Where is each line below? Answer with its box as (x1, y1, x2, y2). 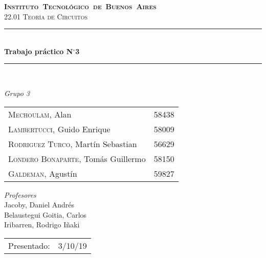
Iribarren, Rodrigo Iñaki (4, 219, 80, 230)
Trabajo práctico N (4, 45, 73, 56)
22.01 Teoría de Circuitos (4, 11, 88, 21)
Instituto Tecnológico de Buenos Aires (4, 1, 157, 11)
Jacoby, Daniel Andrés (4, 199, 75, 210)
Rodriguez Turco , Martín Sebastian (8, 137, 137, 150)
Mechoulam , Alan (8, 108, 72, 120)
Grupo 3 (4, 87, 30, 98)
